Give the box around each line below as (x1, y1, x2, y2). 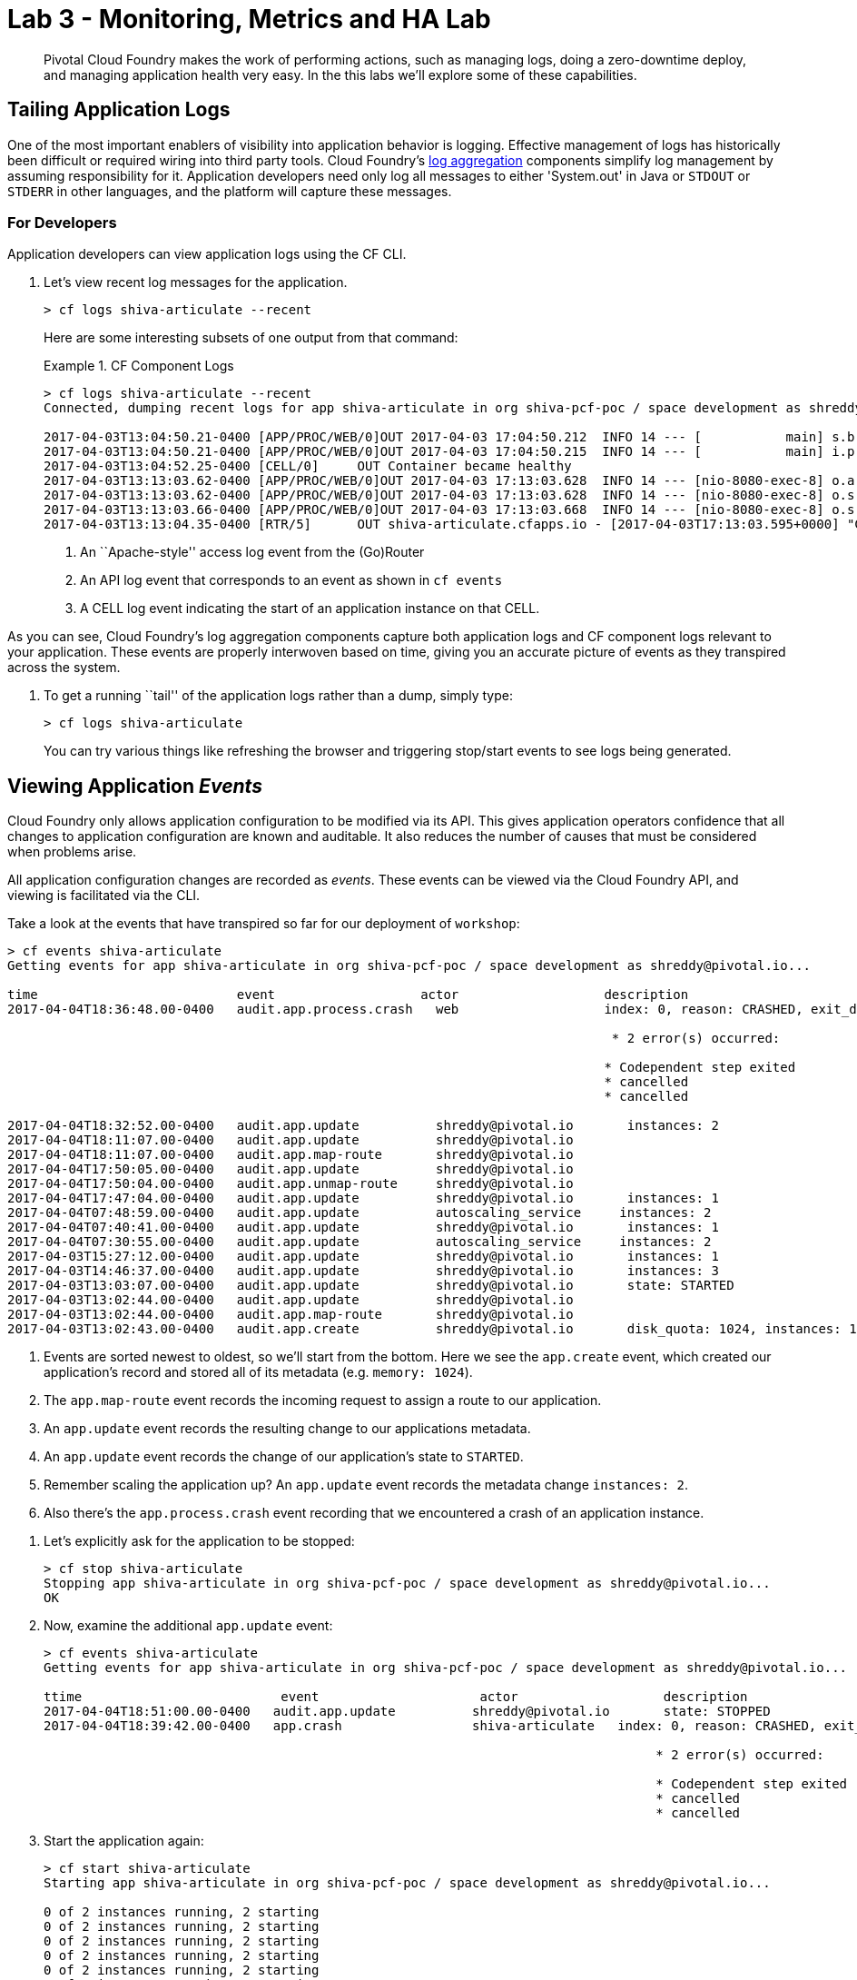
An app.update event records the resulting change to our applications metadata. (44, 1421, 531, 1437)
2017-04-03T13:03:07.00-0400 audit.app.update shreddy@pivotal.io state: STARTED (7, 1278, 734, 1293)
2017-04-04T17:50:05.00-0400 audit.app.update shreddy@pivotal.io (7, 1162, 574, 1177)
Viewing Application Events (7, 774, 262, 797)
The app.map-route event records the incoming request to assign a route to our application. (44, 1392, 602, 1409)
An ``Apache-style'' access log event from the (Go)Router (80, 544, 425, 560)
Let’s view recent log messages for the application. (44, 274, 348, 291)
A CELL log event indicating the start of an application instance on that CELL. (80, 600, 540, 617)
